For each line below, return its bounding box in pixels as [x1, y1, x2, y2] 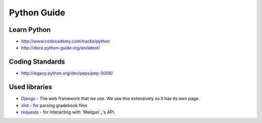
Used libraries [9, 83, 52, 91]
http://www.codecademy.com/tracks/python [21, 39, 110, 44]
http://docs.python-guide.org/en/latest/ [21, 45, 100, 51]
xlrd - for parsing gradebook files [21, 102, 87, 108]
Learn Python [9, 26, 51, 34]
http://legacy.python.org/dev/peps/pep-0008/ [21, 70, 114, 76]
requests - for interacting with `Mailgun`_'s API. [21, 109, 115, 115]
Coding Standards [9, 58, 65, 66]
